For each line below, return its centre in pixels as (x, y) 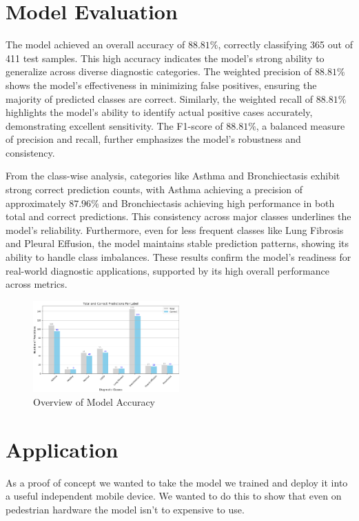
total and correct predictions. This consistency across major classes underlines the (178, 216)
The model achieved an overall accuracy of (95, 45)
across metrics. (37, 284)
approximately (36, 203)
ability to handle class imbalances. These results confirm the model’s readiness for (178, 257)
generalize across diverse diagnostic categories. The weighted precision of (159, 71)
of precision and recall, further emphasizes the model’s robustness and (153, 139)
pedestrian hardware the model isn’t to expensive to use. (125, 509)
